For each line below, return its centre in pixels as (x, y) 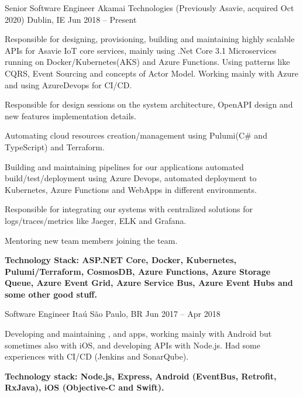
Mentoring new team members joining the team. (91, 240)
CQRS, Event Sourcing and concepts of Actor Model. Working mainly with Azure (151, 73)
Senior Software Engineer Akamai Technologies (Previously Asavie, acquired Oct (149, 8)
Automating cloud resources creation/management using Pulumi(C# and (136, 135)
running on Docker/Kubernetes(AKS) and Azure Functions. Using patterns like (147, 62)
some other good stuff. (51, 294)
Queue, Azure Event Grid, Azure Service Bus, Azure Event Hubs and (149, 283)
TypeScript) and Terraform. (55, 146)
